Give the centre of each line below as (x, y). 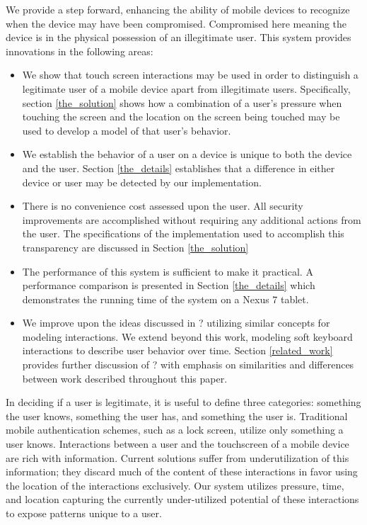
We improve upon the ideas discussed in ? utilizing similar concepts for (176, 323)
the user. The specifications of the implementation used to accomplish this (183, 233)
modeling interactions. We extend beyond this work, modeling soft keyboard (187, 336)
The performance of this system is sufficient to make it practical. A (168, 271)
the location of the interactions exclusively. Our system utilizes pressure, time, (175, 485)
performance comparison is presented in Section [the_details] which (169, 285)
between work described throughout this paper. (125, 378)
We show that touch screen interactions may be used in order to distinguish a (190, 75)
